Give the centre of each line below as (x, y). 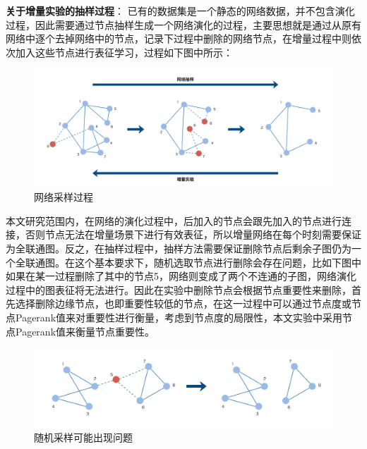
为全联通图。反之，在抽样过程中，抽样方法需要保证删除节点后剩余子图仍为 (179, 248)
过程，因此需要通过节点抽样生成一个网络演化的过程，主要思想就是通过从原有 (183, 24)
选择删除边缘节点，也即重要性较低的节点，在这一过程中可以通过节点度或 (183, 303)
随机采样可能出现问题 (83, 437)
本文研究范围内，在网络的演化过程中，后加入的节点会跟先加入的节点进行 (174, 220)
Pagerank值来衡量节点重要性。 (85, 331)
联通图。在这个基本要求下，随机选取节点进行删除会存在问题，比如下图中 (193, 262)
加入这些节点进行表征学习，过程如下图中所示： (124, 52)
